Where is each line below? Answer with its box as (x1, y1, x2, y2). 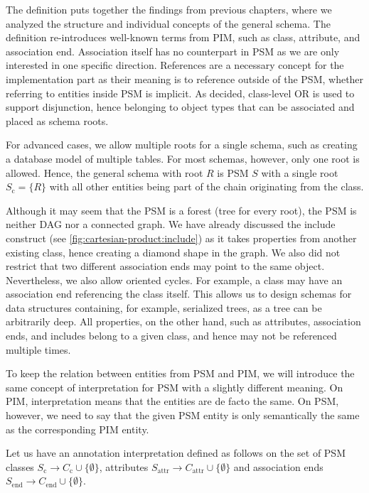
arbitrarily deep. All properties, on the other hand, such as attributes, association (6, 314, 361, 329)
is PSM (217, 165, 249, 180)
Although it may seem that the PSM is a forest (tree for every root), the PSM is (6, 202, 357, 217)
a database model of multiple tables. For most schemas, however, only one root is (6, 151, 360, 166)
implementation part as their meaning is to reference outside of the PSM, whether (6, 71, 364, 86)
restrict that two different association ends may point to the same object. (6, 259, 325, 273)
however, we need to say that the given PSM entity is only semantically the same (6, 408, 360, 423)
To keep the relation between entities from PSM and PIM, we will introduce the (6, 366, 355, 381)
